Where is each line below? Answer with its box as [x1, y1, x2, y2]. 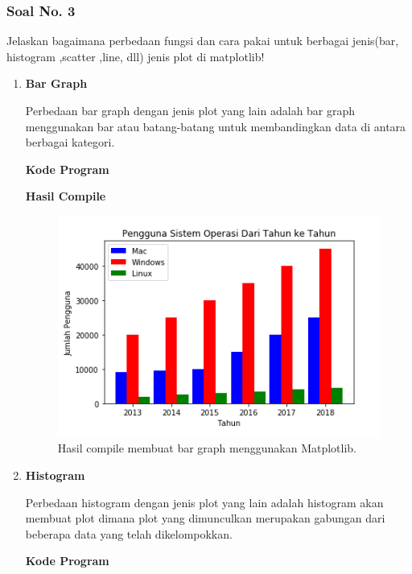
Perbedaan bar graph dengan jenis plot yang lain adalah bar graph [25, 102, 356, 118]
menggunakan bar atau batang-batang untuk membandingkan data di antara [25, 118, 406, 134]
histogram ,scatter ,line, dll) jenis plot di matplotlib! [6, 47, 265, 64]
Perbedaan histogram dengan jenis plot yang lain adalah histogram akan [25, 493, 384, 510]
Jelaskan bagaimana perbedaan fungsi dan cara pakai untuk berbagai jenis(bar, [6, 32, 399, 49]
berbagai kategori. [25, 134, 115, 151]
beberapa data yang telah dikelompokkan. [25, 525, 233, 542]
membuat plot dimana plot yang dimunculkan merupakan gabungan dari [25, 510, 385, 527]
